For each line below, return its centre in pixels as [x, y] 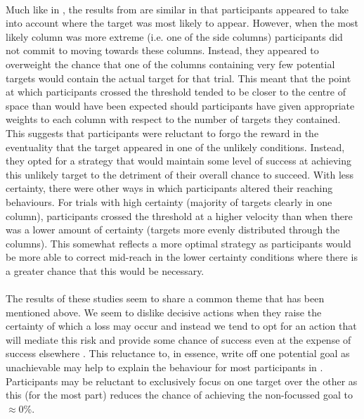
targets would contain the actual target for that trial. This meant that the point [178, 78]
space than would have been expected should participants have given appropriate [180, 105]
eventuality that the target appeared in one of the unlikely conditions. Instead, [175, 147]
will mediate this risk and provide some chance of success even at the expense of [178, 339]
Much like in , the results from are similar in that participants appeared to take [177, 9]
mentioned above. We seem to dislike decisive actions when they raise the [164, 312]
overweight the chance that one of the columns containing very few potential [170, 64]
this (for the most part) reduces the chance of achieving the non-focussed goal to [179, 395]
